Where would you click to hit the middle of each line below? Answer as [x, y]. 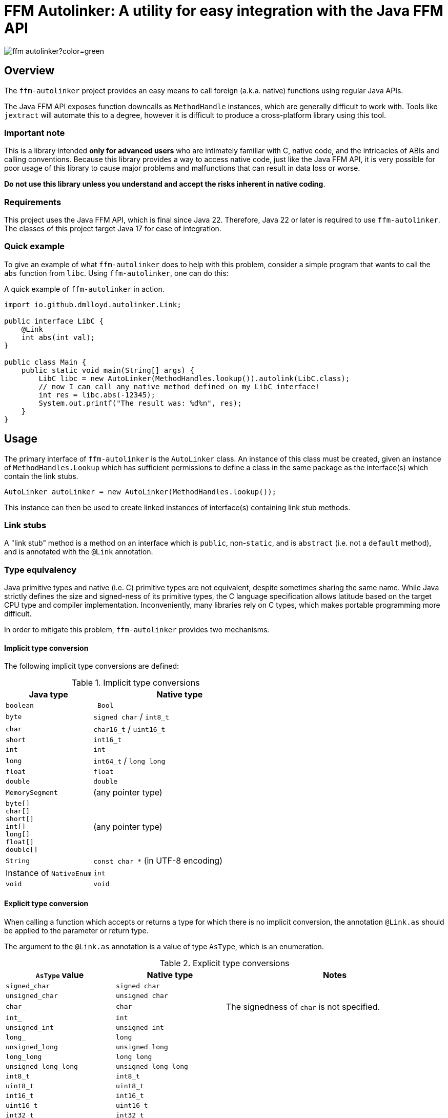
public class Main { [45, 362]
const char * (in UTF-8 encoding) [158, 861]
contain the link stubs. [41, 476]
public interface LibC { [54, 321]
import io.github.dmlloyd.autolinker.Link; [93, 304]
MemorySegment [32, 792]
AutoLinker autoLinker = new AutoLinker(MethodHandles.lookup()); [140, 492]
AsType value [60, 975]
